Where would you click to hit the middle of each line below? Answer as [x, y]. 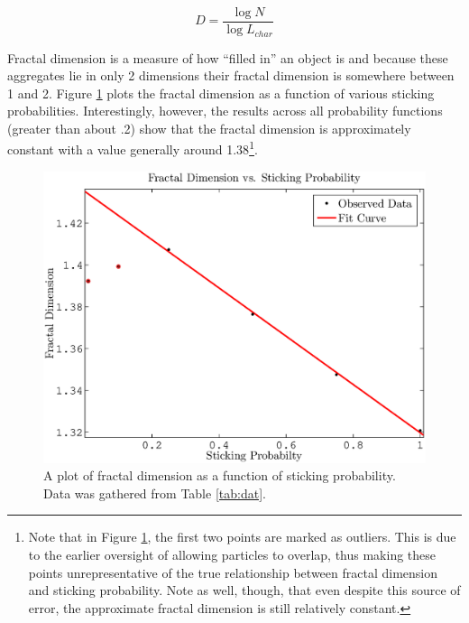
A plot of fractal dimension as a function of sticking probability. [220, 475]
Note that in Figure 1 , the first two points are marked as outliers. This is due [242, 537]
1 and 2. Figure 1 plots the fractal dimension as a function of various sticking [221, 93]
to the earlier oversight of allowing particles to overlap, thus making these [232, 555]
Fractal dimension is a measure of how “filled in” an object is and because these [228, 57]
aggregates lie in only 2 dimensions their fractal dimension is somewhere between [231, 75]
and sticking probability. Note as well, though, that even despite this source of [244, 590]
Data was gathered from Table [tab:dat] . [155, 493]
